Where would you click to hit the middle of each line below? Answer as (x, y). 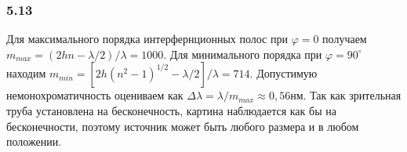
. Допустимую (283, 73)
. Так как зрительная (352, 95)
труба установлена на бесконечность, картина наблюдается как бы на (171, 110)
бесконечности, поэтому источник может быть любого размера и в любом (183, 126)
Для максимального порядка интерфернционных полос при (147, 39)
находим (26, 73)
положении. (34, 141)
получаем (345, 39)
